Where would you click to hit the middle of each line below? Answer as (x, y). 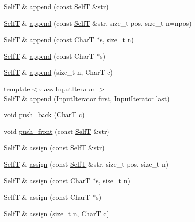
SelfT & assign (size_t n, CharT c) (56, 213)
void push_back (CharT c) (44, 115)
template (17, 88)
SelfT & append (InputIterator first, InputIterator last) (87, 98)
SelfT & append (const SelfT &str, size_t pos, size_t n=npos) (98, 23)
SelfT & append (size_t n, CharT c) (58, 72)
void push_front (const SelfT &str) (57, 131)
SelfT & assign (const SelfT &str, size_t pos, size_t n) (86, 164)
